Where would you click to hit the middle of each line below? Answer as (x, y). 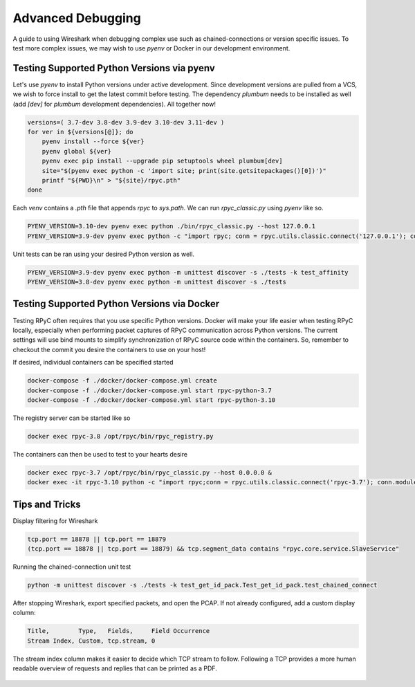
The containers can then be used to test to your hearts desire (100, 454)
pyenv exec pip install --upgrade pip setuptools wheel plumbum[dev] (162, 161)
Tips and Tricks (47, 504)
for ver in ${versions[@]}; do (81, 132)
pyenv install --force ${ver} (93, 141)
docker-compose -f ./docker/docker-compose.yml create (122, 381)
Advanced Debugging (77, 18)
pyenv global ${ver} (77, 151)
